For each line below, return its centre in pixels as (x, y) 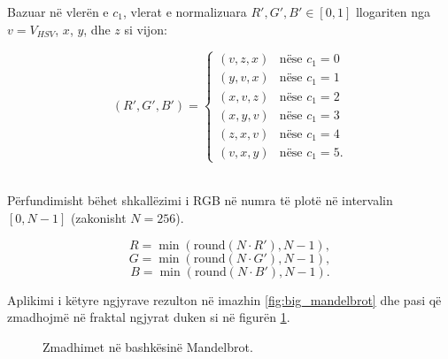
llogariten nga (393, 11)
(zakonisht (98, 218)
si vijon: (146, 29)
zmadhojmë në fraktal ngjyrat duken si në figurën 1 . (149, 317)
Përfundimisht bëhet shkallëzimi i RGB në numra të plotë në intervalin (200, 200)
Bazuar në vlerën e (58, 11)
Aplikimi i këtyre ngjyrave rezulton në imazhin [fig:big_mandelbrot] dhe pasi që (224, 299)
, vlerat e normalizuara (185, 11)
